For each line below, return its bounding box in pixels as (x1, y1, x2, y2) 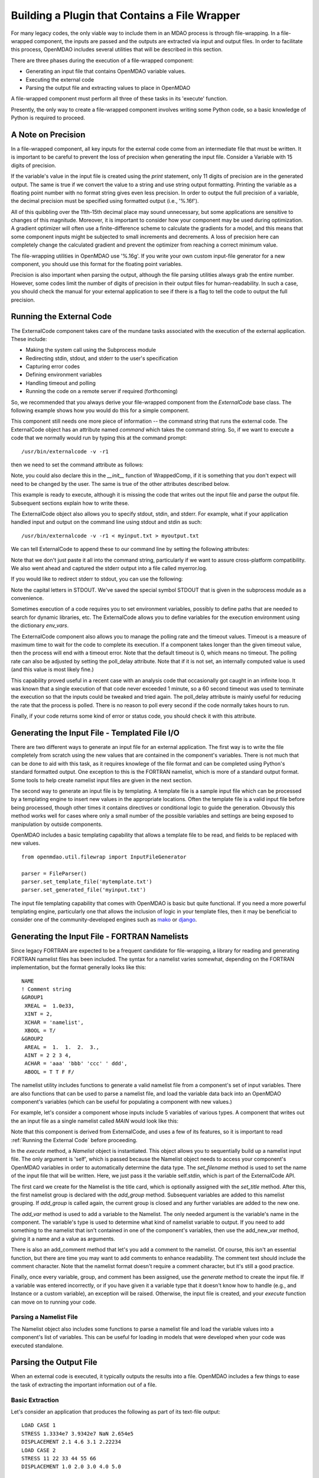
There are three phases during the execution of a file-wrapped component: (11, 57, 194, 64)
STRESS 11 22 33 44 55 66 (21, 1455, 97, 1461)
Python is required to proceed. (11, 114, 86, 121)
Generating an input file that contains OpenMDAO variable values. (25, 68, 186, 75)
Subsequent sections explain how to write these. (11, 500, 129, 507)
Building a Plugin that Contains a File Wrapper (11, 9, 240, 22)
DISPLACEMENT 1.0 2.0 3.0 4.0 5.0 (21, 1463, 121, 1470)
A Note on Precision (11, 129, 86, 140)
